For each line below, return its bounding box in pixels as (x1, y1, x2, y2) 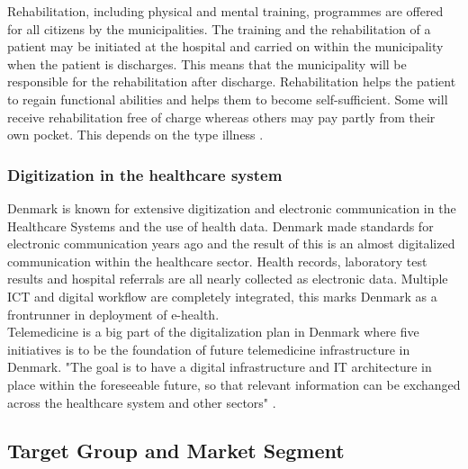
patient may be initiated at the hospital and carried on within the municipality (7, 37, 444, 56)
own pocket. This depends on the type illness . (7, 125, 264, 144)
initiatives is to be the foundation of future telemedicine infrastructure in (7, 339, 410, 358)
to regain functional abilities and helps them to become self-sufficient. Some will (7, 89, 448, 108)
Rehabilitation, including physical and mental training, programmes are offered (7, 2, 444, 20)
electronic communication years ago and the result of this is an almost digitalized (7, 234, 455, 253)
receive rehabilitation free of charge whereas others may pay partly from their (7, 107, 436, 126)
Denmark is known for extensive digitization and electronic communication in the (7, 198, 456, 217)
